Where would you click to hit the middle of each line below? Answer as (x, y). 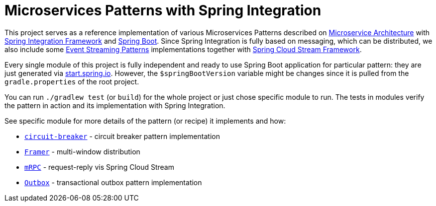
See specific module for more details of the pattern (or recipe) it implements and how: (145, 121)
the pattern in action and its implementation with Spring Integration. (115, 105)
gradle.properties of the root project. (72, 81)
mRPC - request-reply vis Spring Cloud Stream (99, 167)
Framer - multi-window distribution (82, 151)
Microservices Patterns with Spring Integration (163, 10)
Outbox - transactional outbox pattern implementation (113, 182)
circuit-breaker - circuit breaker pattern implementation (122, 136)
